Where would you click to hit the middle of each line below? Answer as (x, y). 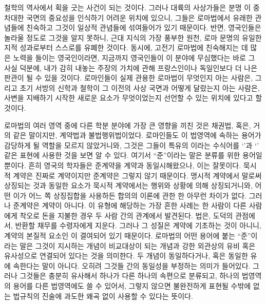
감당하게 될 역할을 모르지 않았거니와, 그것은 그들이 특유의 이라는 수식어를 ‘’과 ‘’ (131, 145)
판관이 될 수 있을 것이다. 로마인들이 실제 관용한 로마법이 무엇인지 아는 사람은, (129, 78)
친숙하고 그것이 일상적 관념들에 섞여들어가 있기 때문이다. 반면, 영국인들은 (144, 27)
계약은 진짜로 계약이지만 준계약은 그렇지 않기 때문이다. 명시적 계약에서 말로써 (137, 175)
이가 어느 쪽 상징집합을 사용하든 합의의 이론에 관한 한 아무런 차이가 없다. (130, 195)
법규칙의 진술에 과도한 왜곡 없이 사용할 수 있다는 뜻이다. (103, 296)
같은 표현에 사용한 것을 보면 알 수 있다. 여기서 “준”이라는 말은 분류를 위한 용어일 (133, 155)
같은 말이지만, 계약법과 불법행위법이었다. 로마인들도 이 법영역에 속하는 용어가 (137, 135)
